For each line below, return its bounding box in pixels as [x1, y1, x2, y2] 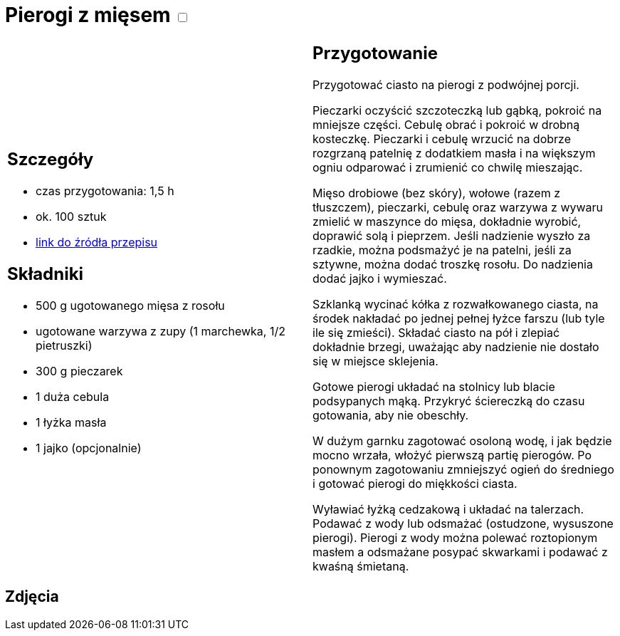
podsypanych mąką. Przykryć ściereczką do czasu [312, 393, 585, 408]
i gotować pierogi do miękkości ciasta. [312, 476, 517, 491]
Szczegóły [7, 149, 94, 170]
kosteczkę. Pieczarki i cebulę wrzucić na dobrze [312, 131, 571, 146]
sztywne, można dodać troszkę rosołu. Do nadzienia [312, 256, 593, 271]
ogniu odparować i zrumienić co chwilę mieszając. [312, 160, 583, 174]
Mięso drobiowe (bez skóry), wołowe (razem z [312, 185, 561, 200]
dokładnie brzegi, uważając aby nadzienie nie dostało [312, 339, 599, 354]
